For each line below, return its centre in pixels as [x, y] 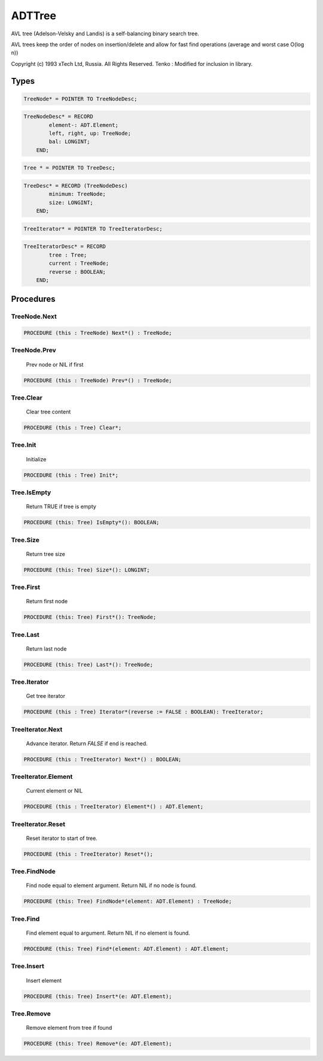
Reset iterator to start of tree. [62, 838]
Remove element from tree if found [69, 1028]
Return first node [47, 601]
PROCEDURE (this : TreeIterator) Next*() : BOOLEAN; [103, 759]
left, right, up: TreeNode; [90, 134]
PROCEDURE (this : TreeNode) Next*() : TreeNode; [98, 333]
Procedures [33, 299]
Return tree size [45, 554]
